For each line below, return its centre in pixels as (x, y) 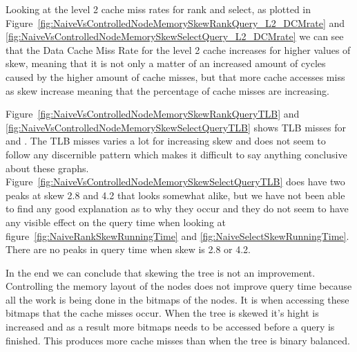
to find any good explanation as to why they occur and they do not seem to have (177, 209)
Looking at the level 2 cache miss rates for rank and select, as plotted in (158, 9)
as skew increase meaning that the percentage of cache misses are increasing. (167, 90)
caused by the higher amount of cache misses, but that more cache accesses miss (175, 76)
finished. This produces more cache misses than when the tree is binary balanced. (178, 340)
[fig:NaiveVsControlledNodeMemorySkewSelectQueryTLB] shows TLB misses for (176, 127)
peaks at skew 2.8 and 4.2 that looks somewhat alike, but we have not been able (175, 195)
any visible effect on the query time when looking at (116, 222)
